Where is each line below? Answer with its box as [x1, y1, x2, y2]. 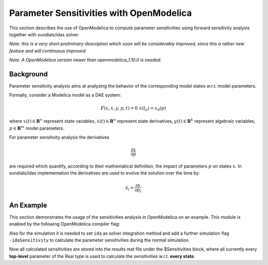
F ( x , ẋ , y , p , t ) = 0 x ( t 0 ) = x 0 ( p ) [100, 105, 166, 112]
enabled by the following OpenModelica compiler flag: [9, 221, 120, 227]
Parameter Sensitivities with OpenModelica [9, 7, 192, 18]
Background [9, 70, 48, 78]
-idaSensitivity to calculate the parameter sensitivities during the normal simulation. [9, 237, 190, 243]
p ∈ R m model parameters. [9, 124, 65, 131]
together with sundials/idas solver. [9, 31, 79, 37]
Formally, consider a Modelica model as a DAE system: [9, 92, 122, 98]
